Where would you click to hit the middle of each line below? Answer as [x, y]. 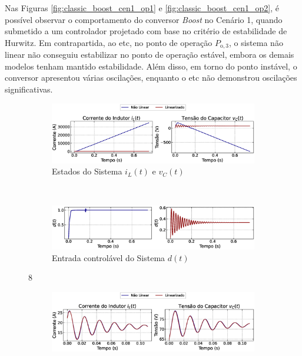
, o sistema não [256, 42]
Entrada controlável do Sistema [109, 257]
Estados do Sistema [87, 171]
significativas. [29, 89]
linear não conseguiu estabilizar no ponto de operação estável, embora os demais [150, 55]
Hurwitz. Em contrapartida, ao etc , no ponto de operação [109, 42]
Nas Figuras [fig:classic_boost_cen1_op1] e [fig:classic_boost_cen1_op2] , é [142, 8]
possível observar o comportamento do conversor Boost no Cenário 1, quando [144, 19]
